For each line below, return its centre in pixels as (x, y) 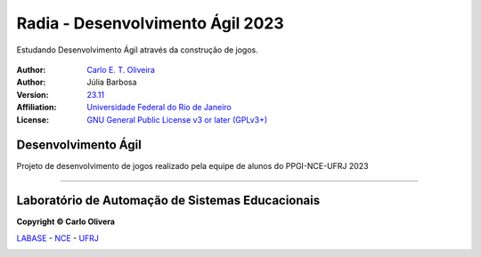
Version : (33, 94)
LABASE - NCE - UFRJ (58, 238)
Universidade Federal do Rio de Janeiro (159, 108)
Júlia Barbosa (112, 82)
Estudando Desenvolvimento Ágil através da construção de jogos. (137, 50)
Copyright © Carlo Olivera (66, 221)
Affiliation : (37, 108)
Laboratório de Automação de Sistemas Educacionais (168, 201)
